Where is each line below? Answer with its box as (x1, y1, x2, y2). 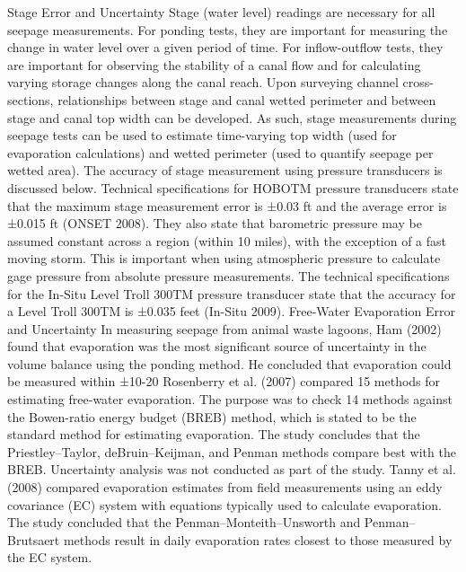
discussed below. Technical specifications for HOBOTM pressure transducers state (7, 178, 459, 197)
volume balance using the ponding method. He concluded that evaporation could (7, 354, 452, 373)
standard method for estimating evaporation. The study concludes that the (7, 425, 420, 444)
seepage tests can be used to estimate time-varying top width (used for (7, 126, 397, 145)
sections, (7, 90, 54, 109)
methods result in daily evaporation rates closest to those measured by (63, 530, 453, 549)
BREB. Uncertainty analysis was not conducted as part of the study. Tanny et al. (7, 460, 456, 479)
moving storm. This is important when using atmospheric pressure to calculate (7, 249, 441, 268)
